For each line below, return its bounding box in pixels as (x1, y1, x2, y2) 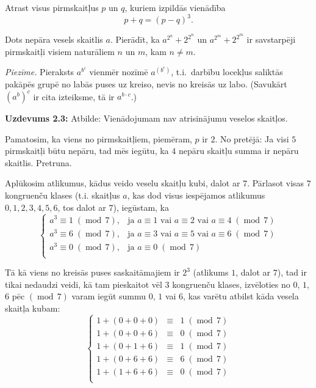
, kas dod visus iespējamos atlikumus (127, 189, 265, 201)
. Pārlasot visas (247, 177, 304, 189)
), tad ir (277, 266, 307, 279)
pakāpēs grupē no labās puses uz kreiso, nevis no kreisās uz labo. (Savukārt (5, 77, 287, 90)
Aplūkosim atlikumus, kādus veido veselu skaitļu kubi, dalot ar (5, 177, 240, 189)
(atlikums (193, 266, 229, 279)
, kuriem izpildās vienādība (124, 1, 226, 13)
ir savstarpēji (246, 33, 296, 46)
